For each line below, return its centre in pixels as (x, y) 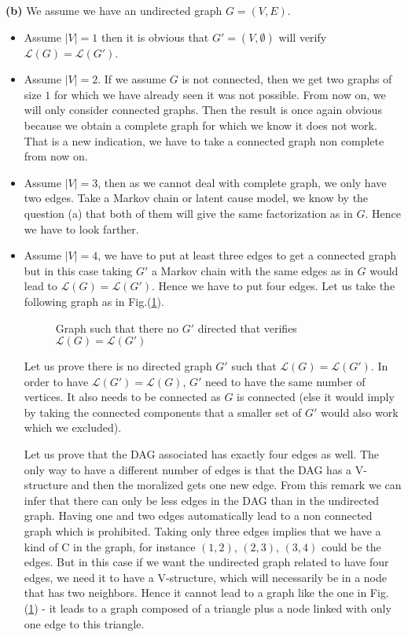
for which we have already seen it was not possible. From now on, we (220, 94)
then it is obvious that (155, 37)
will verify (303, 37)
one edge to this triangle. (84, 623)
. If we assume (132, 79)
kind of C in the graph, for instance (110, 546)
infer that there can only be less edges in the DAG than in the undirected (202, 500)
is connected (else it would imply (316, 397)
